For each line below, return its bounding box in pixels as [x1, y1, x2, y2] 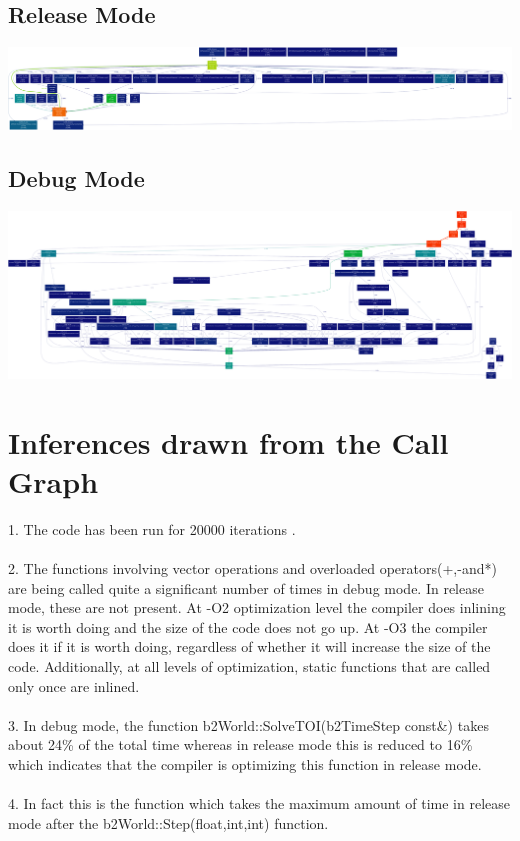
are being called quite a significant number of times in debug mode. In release [8, 577, 484, 598]
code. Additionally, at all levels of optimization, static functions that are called [8, 656, 491, 677]
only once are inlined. [8, 675, 140, 696]
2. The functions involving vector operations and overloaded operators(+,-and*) [8, 558, 497, 579]
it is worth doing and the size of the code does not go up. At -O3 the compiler [8, 616, 488, 637]
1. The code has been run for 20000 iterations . [8, 518, 296, 539]
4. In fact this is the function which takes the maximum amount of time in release [8, 793, 510, 814]
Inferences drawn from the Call [8, 421, 449, 462]
